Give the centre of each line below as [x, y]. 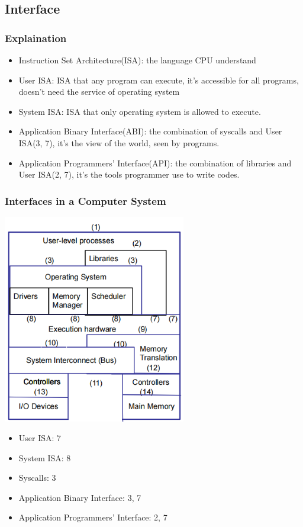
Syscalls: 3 [37, 478]
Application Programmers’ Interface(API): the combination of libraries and [155, 163]
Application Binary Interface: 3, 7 [80, 497]
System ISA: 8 [45, 457]
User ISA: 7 [40, 438]
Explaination [36, 38]
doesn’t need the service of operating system [99, 91]
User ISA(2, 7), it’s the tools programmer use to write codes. [129, 174]
